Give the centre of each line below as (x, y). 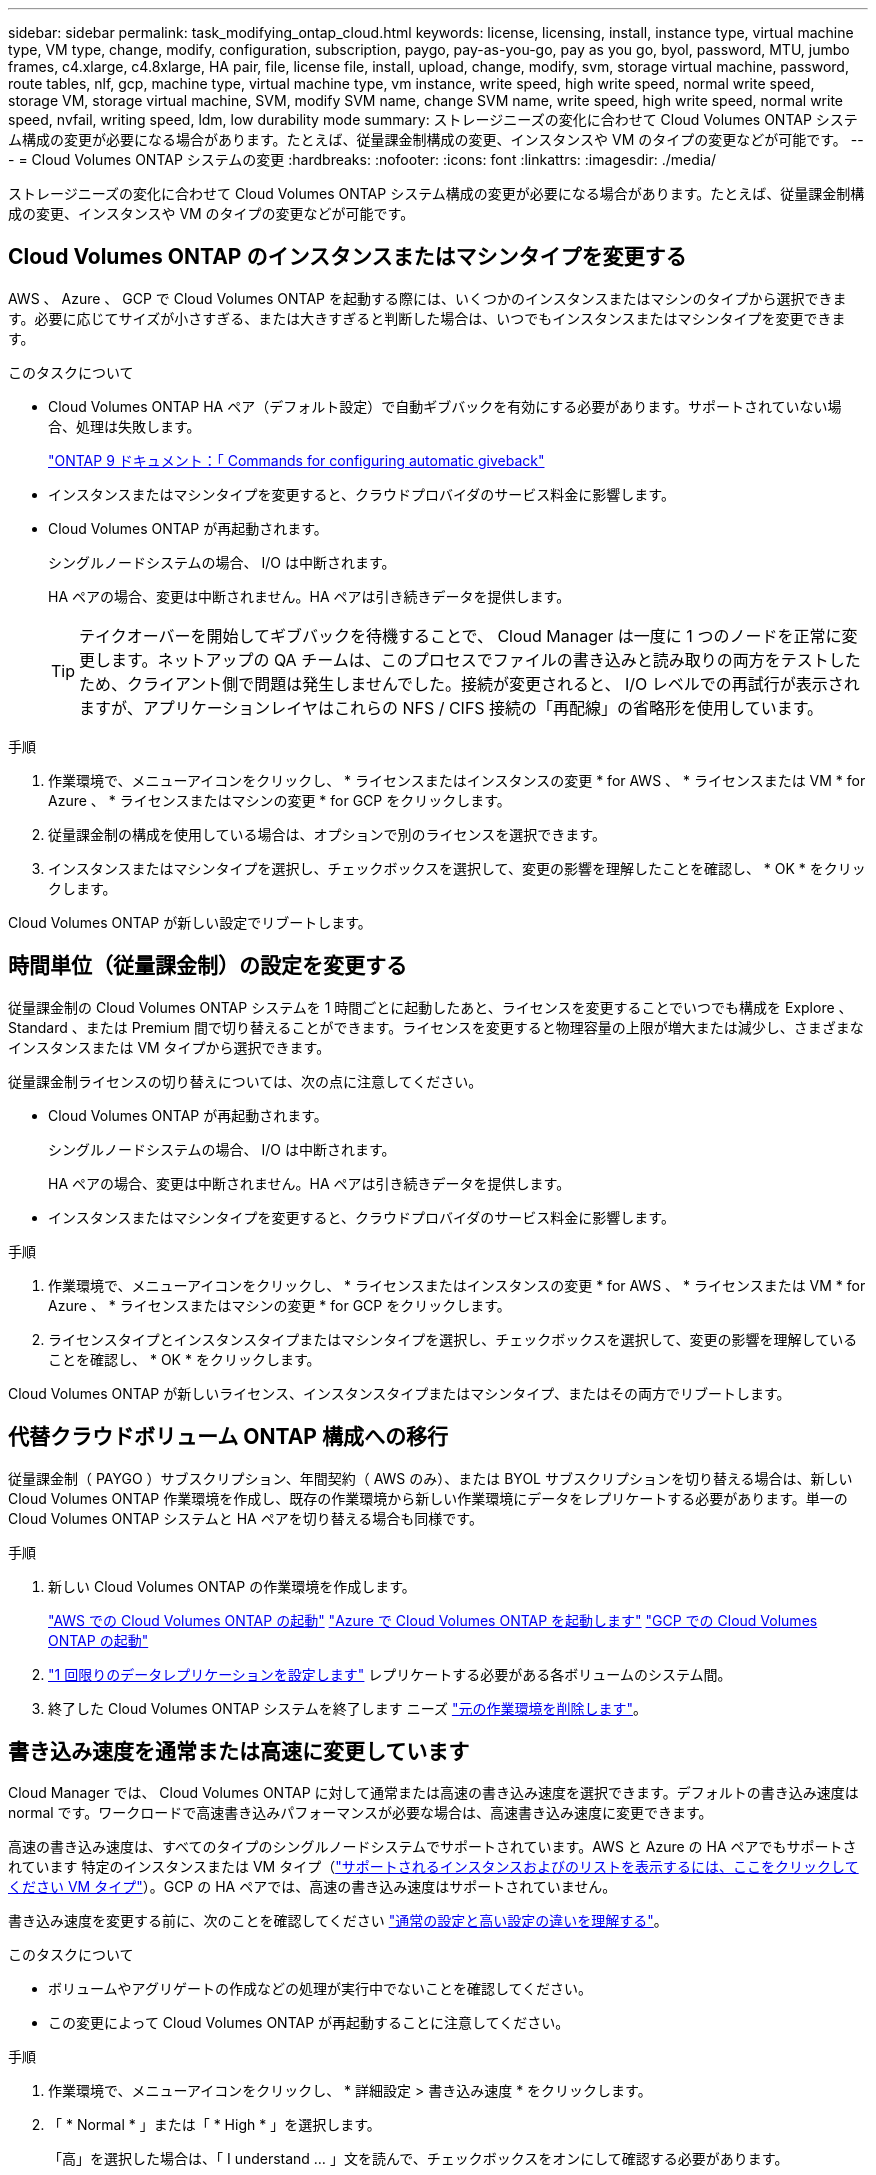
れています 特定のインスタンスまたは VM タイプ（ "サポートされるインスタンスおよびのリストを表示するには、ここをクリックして (433, 1867)
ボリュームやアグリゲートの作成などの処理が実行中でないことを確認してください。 (320, 1989)
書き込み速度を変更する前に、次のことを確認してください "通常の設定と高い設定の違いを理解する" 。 (338, 1921)
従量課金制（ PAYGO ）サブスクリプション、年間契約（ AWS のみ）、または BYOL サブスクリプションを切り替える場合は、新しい (430, 1478)
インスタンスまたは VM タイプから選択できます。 (169, 1047)
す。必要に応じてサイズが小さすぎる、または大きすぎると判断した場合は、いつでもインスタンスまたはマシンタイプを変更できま (427, 318)
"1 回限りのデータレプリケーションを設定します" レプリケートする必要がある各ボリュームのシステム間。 (390, 1674)
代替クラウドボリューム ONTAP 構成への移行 (228, 1437)
